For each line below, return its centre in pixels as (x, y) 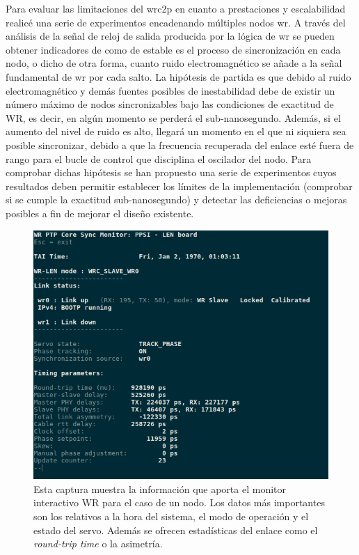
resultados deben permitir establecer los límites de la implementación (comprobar (179, 186)
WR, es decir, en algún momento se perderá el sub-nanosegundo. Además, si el (173, 117)
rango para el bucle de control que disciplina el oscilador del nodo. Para (159, 158)
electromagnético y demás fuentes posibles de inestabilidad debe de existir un (170, 90)
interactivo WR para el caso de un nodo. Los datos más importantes (179, 502)
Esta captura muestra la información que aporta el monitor (160, 488)
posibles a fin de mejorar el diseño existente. (100, 213)
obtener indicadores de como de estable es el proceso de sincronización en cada (173, 49)
